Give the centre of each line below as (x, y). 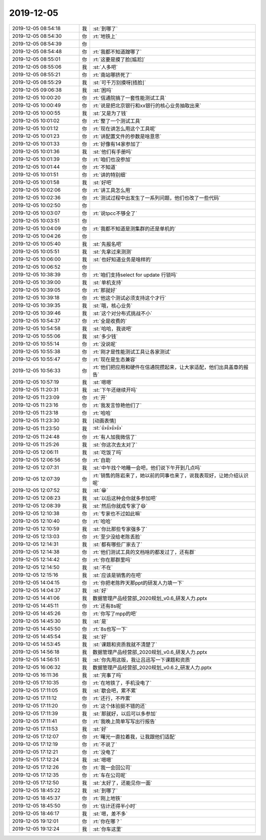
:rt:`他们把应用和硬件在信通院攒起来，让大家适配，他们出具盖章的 (168, 367)
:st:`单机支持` (108, 282)
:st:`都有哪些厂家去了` (117, 544)
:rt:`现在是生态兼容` (115, 359)
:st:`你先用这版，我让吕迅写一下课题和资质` (142, 660)
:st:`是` (100, 621)
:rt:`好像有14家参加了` (117, 144)
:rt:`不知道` (105, 167)
